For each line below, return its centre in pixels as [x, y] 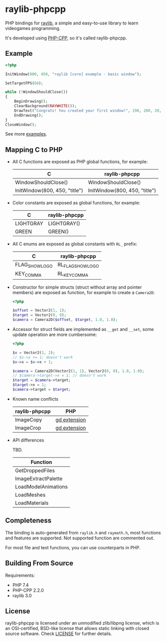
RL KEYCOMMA [73, 274]
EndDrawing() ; [29, 115]
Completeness [28, 521]
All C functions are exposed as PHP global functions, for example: [80, 162]
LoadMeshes [30, 494]
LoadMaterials [32, 503]
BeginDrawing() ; [31, 101]
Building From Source [39, 563]
